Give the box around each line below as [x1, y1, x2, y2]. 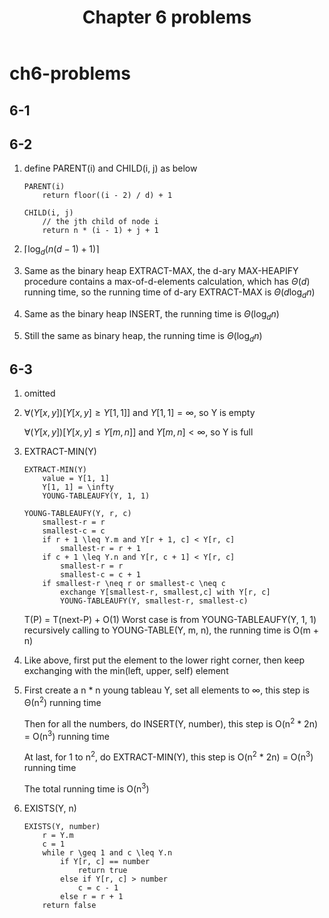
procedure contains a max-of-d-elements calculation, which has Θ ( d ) [23, 276, 311, 288]
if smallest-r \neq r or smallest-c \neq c [42, 579, 226, 589]
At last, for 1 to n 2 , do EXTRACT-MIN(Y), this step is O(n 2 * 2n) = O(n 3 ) [23, 749, 314, 763]
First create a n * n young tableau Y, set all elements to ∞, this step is [23, 684, 310, 696]
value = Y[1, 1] [42, 474, 110, 484]
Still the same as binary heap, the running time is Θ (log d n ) [23, 329, 263, 344]
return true [77, 865, 128, 875]
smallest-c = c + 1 [60, 570, 141, 580]
